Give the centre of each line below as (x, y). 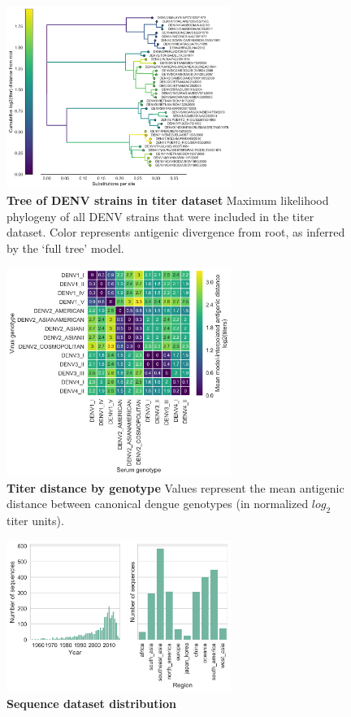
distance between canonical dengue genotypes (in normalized (158, 504)
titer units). (35, 521)
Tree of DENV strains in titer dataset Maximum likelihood (168, 200)
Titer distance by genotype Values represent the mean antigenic (175, 487)
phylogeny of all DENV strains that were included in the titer (160, 216)
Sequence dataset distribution (91, 703)
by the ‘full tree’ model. (65, 248)
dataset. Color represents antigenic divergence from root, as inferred (176, 232)
